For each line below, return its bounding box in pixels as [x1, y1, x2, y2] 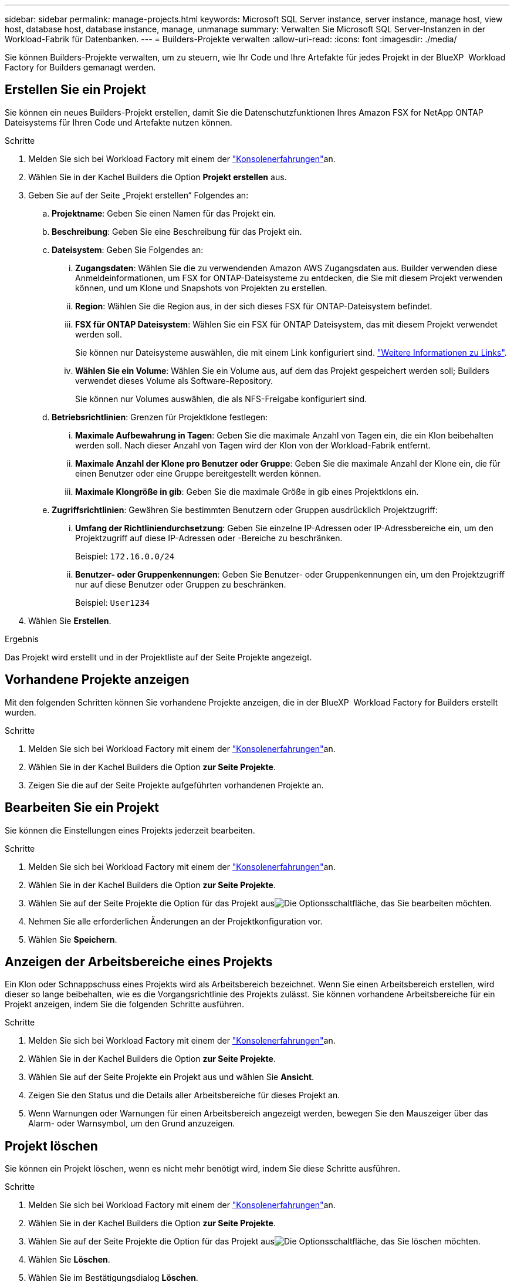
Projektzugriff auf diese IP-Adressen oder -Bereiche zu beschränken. [75, 532, 343, 543]
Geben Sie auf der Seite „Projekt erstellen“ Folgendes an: [28, 190, 249, 200]
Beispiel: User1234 [75, 597, 150, 608]
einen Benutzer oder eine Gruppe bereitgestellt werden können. [75, 468, 322, 478]
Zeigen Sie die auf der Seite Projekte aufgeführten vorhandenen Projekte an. [28, 780, 324, 790]
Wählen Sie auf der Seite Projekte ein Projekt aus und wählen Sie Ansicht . [28, 1072, 315, 1082]
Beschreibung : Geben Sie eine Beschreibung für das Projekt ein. [52, 226, 302, 237]
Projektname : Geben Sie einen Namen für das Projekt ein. [52, 208, 276, 218]
